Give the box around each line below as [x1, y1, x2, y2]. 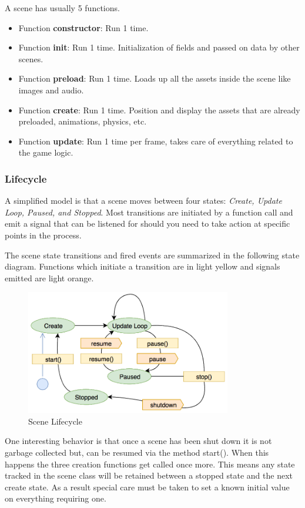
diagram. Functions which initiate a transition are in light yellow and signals [5, 260, 280, 272]
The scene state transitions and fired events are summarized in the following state [5, 248, 300, 261]
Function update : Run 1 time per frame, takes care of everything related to [18, 134, 293, 147]
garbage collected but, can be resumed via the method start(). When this [5, 446, 269, 458]
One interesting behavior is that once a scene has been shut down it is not [5, 435, 272, 447]
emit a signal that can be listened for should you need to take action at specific [5, 217, 290, 230]
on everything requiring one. [5, 492, 106, 504]
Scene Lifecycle [28, 415, 82, 427]
